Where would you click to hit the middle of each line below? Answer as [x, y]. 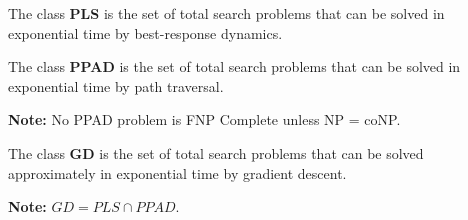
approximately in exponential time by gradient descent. [177, 172]
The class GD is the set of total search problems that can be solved [216, 152]
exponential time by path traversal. [116, 85]
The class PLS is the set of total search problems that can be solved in [226, 13]
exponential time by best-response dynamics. [145, 32]
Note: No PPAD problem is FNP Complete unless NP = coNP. [204, 119]
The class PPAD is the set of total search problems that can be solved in [234, 66]
